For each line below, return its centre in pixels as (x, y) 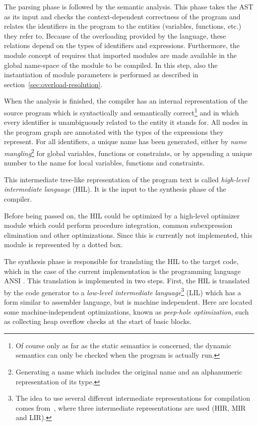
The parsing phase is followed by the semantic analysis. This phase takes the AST (129, 6)
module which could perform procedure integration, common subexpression (118, 225)
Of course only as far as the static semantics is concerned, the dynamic (124, 345)
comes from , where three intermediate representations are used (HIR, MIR (131, 407)
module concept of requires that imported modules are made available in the (120, 55)
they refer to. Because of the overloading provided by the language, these (115, 35)
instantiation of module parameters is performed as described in (101, 75)
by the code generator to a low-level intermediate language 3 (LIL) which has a (123, 291)
